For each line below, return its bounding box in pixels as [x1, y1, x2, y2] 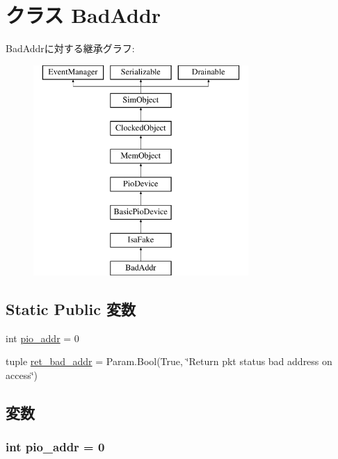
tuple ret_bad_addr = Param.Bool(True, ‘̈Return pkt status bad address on [6, 354, 332, 369]
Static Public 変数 [6, 298, 136, 320]
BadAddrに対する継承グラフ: [6, 41, 135, 56]
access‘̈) [6, 368, 38, 382]
